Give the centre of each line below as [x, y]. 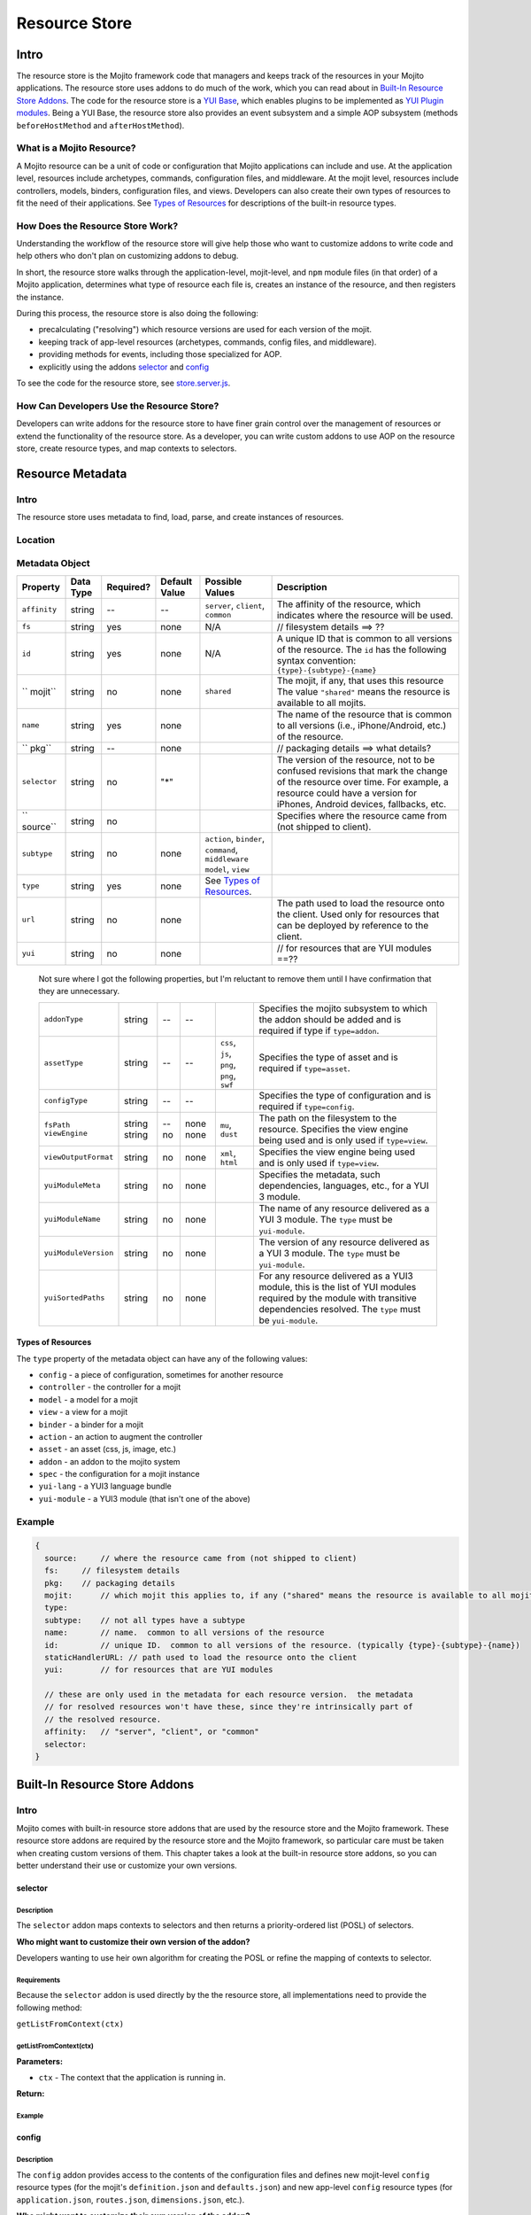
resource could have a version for [347, 793]
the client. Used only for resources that [358, 914]
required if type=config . [307, 1106]
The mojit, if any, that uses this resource [360, 680]
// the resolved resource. [103, 1719]
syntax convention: [316, 660]
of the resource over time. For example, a [362, 781]
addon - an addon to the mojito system [109, 1461]
